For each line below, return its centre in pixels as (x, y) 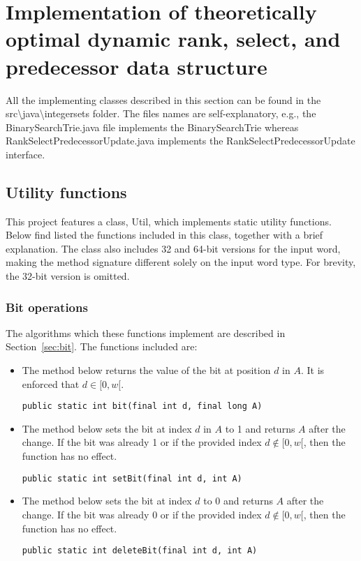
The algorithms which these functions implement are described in (146, 332)
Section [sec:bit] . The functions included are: (102, 346)
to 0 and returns (238, 501)
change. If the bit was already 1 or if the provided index (142, 442)
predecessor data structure (137, 66)
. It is (312, 370)
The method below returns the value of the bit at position (146, 370)
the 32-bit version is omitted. (68, 276)
